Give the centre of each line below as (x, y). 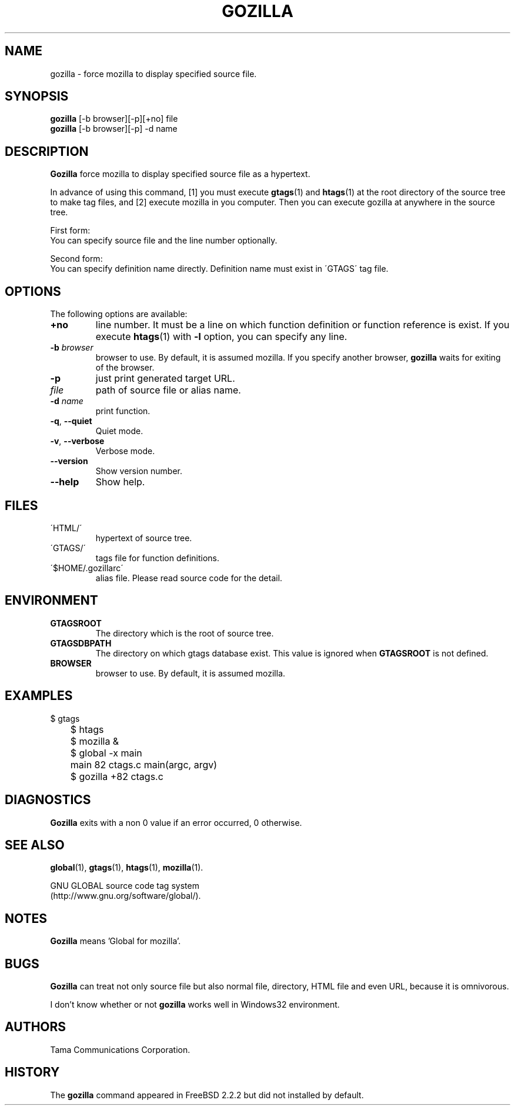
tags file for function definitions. (157, 558)
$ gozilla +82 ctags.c (117, 776)
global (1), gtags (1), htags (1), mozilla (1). (127, 868)
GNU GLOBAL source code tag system (125, 886)
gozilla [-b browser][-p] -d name (114, 129)
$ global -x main (106, 753)
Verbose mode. (125, 451)
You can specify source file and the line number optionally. (164, 241)
